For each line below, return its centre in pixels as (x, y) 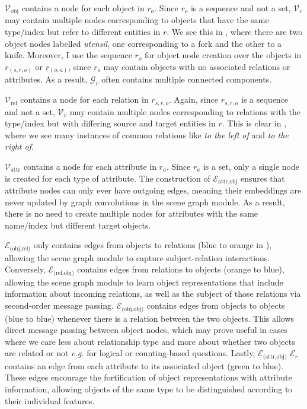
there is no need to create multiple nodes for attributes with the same (132, 213)
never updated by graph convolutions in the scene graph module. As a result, (145, 202)
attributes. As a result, (46, 79)
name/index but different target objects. (78, 225)
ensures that (263, 178)
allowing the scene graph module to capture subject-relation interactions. (137, 257)
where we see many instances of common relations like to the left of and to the (147, 134)
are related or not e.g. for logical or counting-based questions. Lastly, (130, 353)
